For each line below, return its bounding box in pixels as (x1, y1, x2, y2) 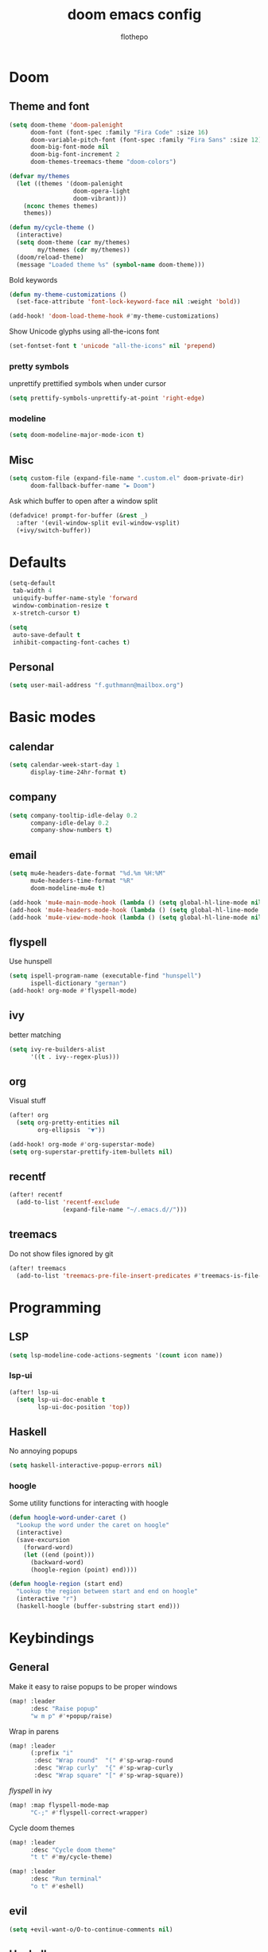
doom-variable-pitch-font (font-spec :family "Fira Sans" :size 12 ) (29, 135, 262, 144)
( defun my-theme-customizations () (9, 291, 127, 299)
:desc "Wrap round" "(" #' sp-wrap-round (33, 1757, 173, 1765)
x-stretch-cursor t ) (12, 609, 81, 617)
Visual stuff (9, 1096, 46, 1106)
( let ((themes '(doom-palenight (16, 179, 124, 188)
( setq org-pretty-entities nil (16, 1118, 120, 1127)
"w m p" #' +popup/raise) (29, 1712, 113, 1720)
